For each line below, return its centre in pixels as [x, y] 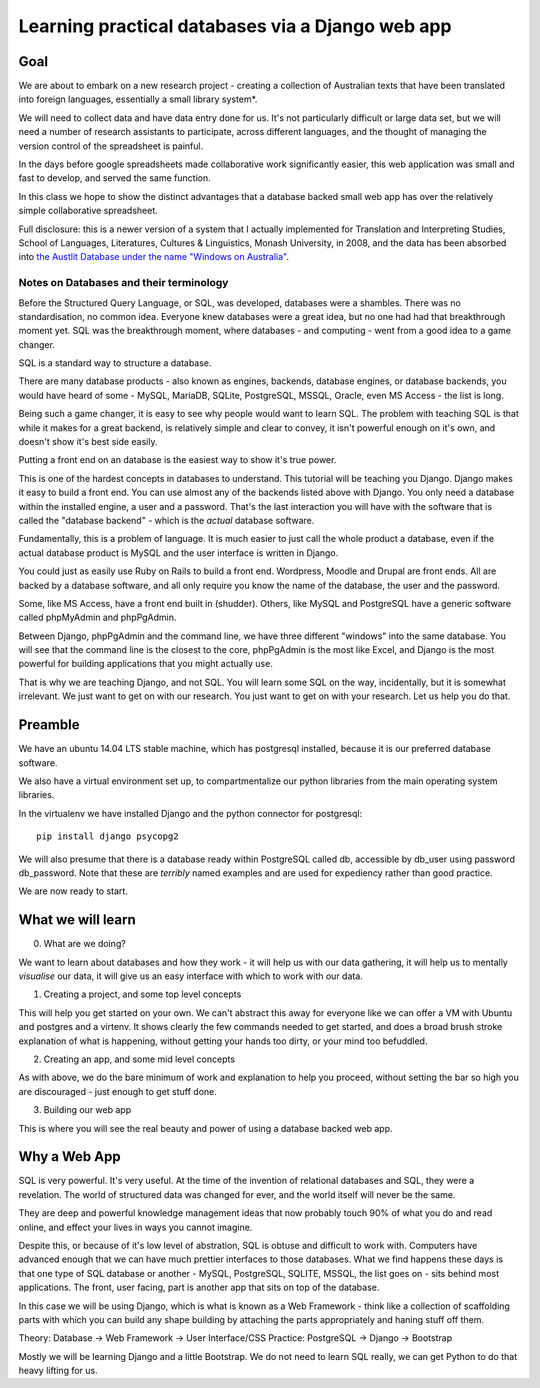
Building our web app [87, 1110]
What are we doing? [85, 944]
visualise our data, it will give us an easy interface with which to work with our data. [191, 976]
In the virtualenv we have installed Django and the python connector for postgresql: [190, 813]
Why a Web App [69, 1156]
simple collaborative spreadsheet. [88, 211]
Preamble [49, 725]
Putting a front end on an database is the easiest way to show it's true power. [177, 460]
